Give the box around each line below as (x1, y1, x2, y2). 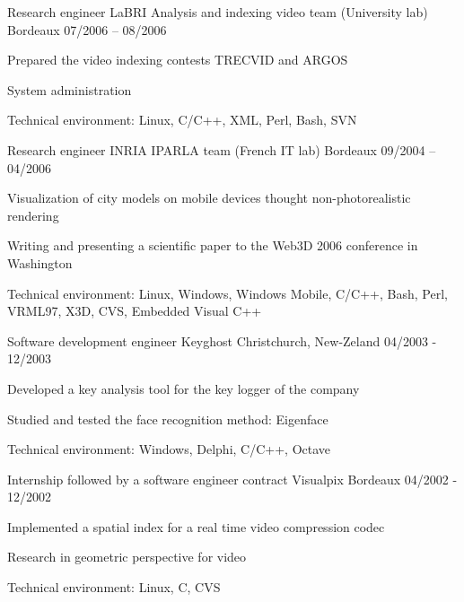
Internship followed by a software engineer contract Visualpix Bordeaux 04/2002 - (7, 469, 458, 488)
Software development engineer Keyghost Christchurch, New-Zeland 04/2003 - (7, 331, 437, 350)
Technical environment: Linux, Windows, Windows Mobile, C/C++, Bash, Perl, (7, 284, 448, 302)
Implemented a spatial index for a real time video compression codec (7, 517, 385, 536)
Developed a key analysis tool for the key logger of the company (7, 379, 360, 397)
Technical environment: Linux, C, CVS (7, 578, 221, 597)
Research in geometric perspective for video (7, 547, 247, 566)
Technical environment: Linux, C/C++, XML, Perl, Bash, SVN (7, 110, 357, 129)
